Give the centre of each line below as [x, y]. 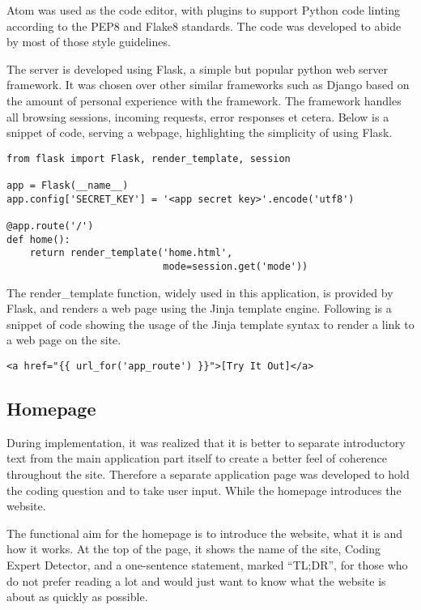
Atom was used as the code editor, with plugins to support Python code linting [204, 10]
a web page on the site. [64, 340]
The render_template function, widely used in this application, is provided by [200, 292]
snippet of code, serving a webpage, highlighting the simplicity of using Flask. [200, 132]
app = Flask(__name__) [68, 186]
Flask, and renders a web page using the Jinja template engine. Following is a [199, 308]
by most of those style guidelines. [89, 42]
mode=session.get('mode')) [236, 267]
